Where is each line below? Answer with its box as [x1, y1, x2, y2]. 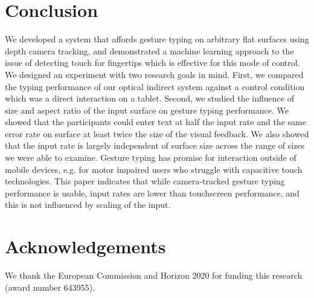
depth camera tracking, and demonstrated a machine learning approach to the [5, 44, 294, 57]
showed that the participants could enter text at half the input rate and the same [5, 115, 306, 128]
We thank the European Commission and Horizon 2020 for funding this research [5, 269, 303, 282]
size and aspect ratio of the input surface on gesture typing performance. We [5, 103, 289, 116]
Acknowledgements [5, 234, 166, 259]
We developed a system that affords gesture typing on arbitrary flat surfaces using [5, 33, 309, 45]
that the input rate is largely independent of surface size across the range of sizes [5, 139, 305, 152]
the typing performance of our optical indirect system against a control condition [5, 80, 305, 92]
